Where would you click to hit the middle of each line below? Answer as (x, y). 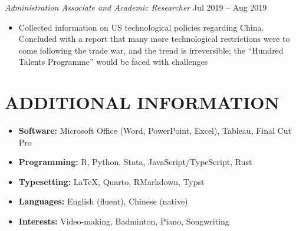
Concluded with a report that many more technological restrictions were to (154, 39)
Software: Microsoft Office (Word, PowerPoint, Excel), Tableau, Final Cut (155, 131)
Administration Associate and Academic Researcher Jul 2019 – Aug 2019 (136, 7)
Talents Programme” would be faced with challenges (113, 62)
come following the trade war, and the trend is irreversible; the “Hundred (151, 50)
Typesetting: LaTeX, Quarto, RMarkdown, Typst (111, 181)
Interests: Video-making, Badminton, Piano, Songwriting (124, 221)
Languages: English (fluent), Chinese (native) (103, 201)
